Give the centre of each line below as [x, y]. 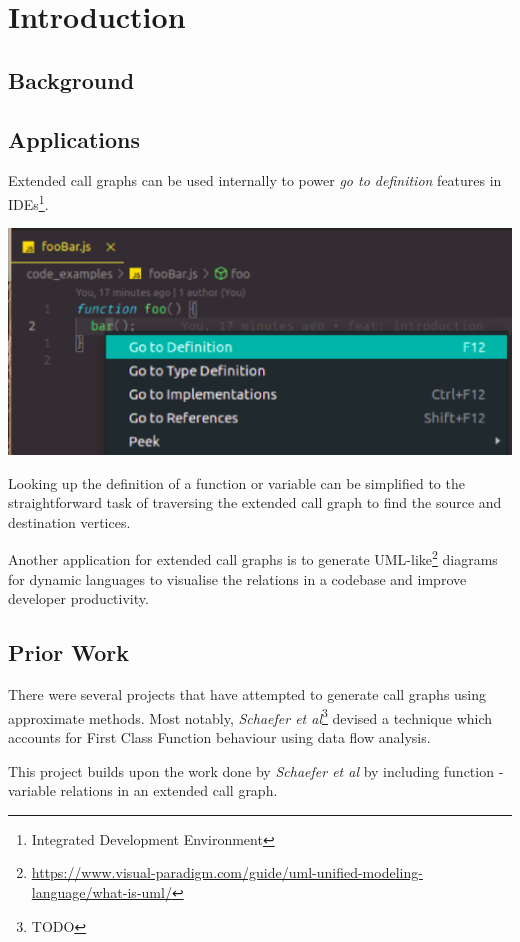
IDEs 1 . [28, 202]
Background [71, 79]
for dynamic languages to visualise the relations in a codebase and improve [237, 578]
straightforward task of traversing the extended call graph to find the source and [255, 502]
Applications [74, 138]
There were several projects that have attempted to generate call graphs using [247, 694]
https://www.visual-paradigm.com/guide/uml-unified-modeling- [227, 872]
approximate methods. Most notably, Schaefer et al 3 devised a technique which [250, 716]
